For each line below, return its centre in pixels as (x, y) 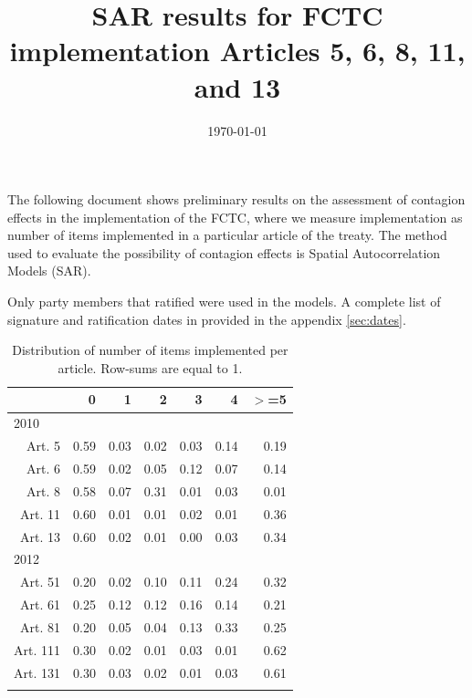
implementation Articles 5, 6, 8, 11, (237, 51)
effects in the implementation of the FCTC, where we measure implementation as (235, 217)
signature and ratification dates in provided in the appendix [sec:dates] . (207, 319)
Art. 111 (37, 649)
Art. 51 (40, 582)
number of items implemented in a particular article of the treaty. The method (227, 235)
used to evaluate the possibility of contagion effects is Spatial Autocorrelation (224, 252)
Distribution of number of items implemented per (150, 350)
